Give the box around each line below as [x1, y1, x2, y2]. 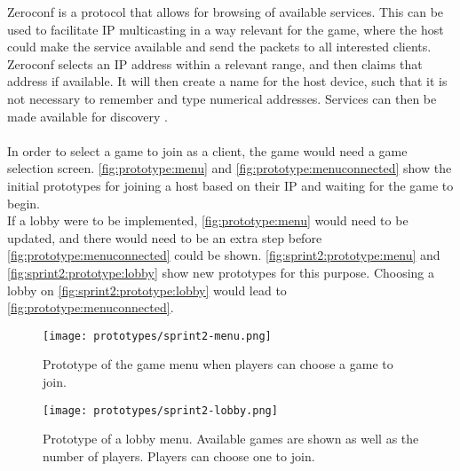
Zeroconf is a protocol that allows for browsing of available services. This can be [7, 3, 444, 20]
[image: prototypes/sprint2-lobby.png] [43, 404, 278, 417]
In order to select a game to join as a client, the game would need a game [7, 141, 408, 160]
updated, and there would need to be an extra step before [7, 228, 322, 247]
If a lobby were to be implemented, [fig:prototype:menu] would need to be [7, 211, 408, 230]
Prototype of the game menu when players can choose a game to [43, 355, 393, 373]
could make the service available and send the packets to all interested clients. [7, 37, 432, 56]
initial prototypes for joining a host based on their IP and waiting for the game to [7, 176, 454, 194]
